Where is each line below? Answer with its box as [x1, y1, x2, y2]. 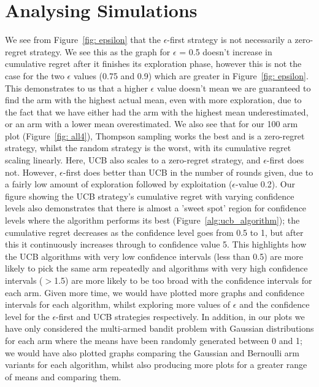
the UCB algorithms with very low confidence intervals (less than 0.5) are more [5, 249, 303, 262]
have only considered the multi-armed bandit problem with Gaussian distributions [5, 322, 314, 335]
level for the [5, 310, 50, 322]
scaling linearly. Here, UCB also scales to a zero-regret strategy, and [5, 154, 261, 166]
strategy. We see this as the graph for [29, 45, 171, 58]
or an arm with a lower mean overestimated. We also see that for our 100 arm [5, 117, 298, 130]
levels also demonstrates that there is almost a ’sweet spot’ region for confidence [5, 201, 307, 214]
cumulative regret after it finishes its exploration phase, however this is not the [5, 57, 302, 70]
